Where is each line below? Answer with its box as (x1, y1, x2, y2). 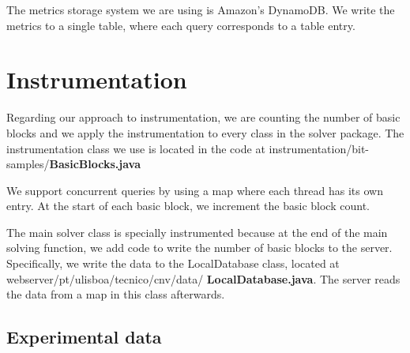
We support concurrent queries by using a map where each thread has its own (6, 182, 383, 198)
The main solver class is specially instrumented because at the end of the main (6, 223, 388, 240)
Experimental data (6, 325, 162, 349)
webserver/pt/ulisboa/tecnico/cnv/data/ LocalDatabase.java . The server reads (6, 270, 401, 287)
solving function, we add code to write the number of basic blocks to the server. (6, 239, 393, 256)
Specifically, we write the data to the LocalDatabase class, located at (6, 255, 340, 272)
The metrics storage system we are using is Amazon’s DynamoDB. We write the (6, 2, 395, 17)
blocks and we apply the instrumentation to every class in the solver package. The (6, 124, 404, 141)
